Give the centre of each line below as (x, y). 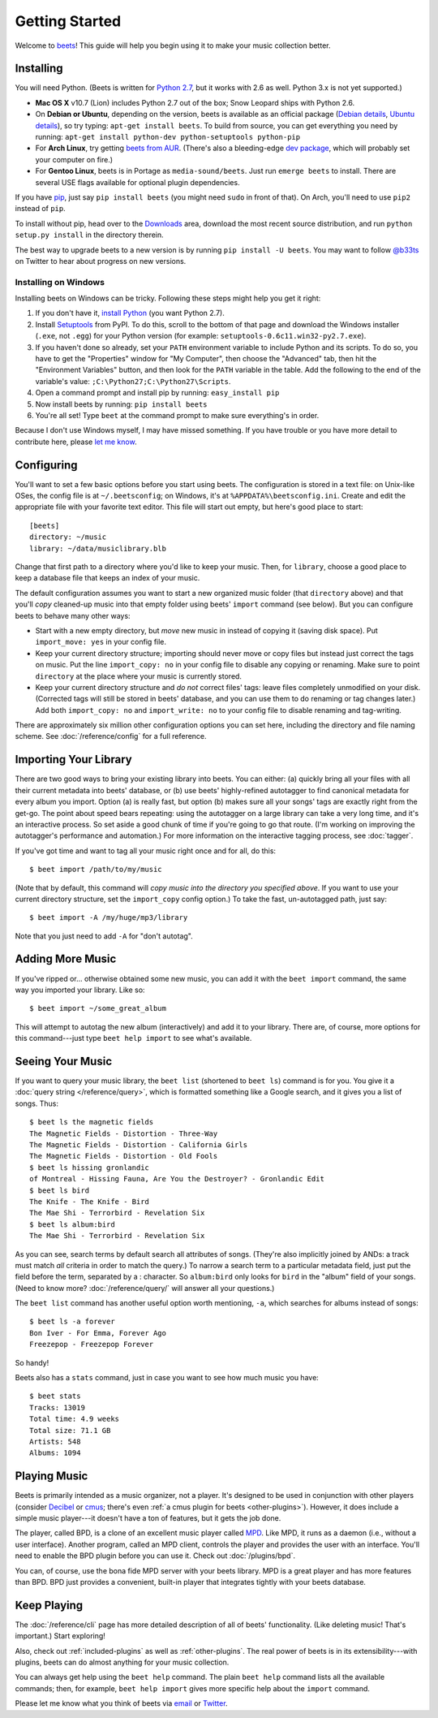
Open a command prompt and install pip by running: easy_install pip (157, 393)
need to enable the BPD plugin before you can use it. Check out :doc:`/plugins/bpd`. (155, 1556)
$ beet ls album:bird (72, 1224)
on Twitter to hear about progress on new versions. (101, 261)
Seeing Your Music (64, 1061)
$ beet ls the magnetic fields (92, 1122)
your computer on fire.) (74, 159)
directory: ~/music (68, 537)
